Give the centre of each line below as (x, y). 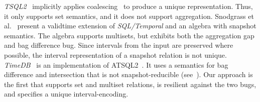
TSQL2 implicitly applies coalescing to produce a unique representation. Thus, (128, 6)
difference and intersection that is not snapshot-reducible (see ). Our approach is (128, 74)
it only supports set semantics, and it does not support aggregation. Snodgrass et (129, 16)
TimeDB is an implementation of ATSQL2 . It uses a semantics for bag (116, 64)
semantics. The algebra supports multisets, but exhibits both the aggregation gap (129, 35)
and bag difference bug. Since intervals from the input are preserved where (119, 45)
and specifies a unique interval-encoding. (66, 94)
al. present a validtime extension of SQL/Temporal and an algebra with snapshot (130, 26)
